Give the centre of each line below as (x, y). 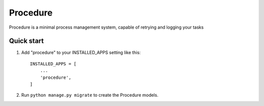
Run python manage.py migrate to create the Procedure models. (90, 95)
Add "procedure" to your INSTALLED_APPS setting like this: (81, 53)
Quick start (26, 41)
